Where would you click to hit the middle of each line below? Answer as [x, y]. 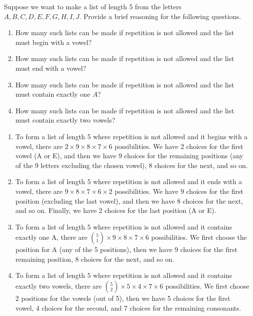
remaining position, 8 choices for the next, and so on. [95, 259]
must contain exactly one [53, 94]
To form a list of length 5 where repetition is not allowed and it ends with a [129, 181]
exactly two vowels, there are [58, 286]
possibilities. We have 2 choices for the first [179, 146]
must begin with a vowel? [53, 42]
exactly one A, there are [51, 237]
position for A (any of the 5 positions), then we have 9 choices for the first [126, 249]
